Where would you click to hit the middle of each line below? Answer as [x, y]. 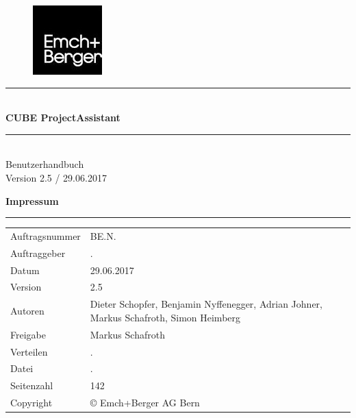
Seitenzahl [32, 385]
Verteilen [29, 351]
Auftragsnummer [46, 235]
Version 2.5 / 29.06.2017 [56, 177]
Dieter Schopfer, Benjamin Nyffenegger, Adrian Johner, [206, 304]
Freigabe [28, 334]
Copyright [31, 403]
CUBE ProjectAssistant [63, 118]
